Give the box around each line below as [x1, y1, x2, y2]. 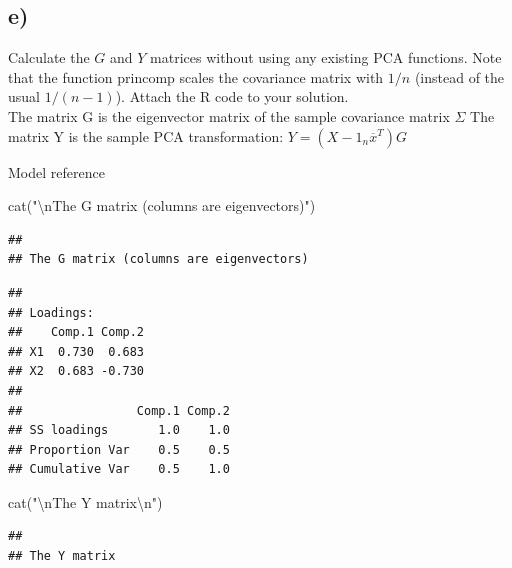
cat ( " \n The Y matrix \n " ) [8, 491, 163, 512]
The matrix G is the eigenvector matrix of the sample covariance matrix [8, 105, 450, 126]
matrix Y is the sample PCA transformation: [8, 125, 284, 146]
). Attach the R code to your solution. [115, 86, 349, 107]
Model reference [8, 161, 105, 182]
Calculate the [8, 47, 90, 68]
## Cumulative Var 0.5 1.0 [8, 462, 230, 477]
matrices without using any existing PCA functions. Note [150, 47, 502, 68]
